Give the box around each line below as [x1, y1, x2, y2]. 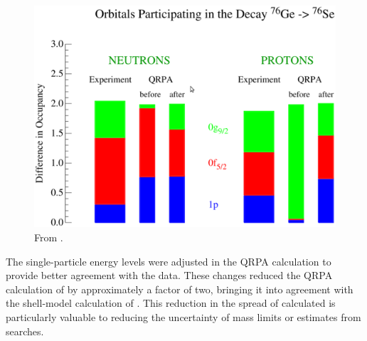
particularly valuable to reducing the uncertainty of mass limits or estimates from [6, 309, 361, 324]
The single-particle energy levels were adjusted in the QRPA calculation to [6, 253, 331, 268]
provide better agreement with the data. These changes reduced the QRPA [6, 268, 333, 283]
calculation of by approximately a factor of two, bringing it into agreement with [6, 281, 353, 296]
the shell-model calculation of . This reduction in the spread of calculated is [6, 295, 336, 310]
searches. [6, 323, 44, 338]
